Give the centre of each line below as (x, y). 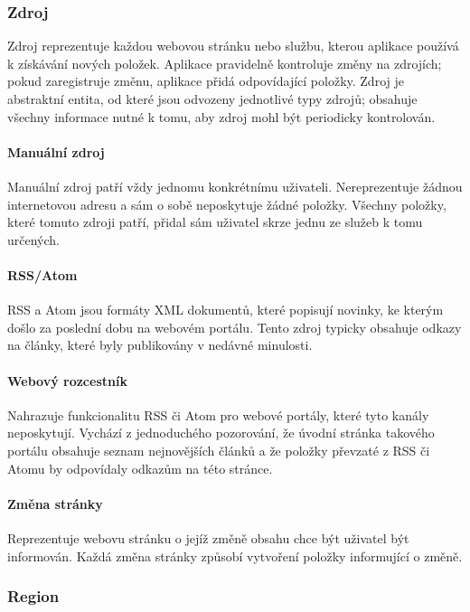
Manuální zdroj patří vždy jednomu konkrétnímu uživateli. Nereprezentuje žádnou (235, 186)
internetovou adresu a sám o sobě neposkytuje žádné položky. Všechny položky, (227, 204)
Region (33, 596)
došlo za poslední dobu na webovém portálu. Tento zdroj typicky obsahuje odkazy (235, 327)
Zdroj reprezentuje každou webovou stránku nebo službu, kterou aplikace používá (233, 46)
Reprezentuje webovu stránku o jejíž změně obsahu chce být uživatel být (208, 537)
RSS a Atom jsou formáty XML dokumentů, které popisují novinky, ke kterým (226, 310)
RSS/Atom (42, 274)
